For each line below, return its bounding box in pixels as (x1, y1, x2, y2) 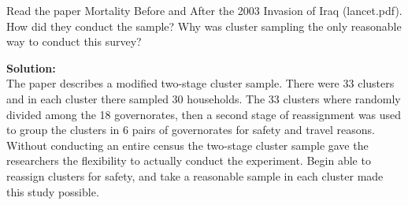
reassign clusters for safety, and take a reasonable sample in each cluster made (6, 167, 384, 184)
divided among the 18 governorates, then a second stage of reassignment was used (6, 106, 402, 122)
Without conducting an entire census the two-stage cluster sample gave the (6, 136, 369, 153)
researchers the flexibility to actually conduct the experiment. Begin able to (6, 152, 371, 169)
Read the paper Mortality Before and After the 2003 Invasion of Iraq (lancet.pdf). (6, 2, 402, 18)
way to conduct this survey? (6, 33, 142, 50)
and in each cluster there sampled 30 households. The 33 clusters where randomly (6, 90, 401, 106)
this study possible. (6, 183, 99, 199)
